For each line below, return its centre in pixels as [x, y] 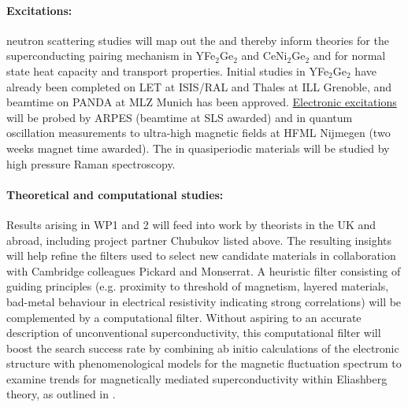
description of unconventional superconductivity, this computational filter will [194, 333]
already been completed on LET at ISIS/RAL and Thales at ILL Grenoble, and [199, 86]
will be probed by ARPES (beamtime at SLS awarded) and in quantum [180, 117]
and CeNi [264, 55]
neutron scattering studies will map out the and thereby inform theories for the [198, 40]
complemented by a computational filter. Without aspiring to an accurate [184, 317]
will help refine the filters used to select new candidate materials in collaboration [201, 255]
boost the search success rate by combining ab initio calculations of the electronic [203, 348]
